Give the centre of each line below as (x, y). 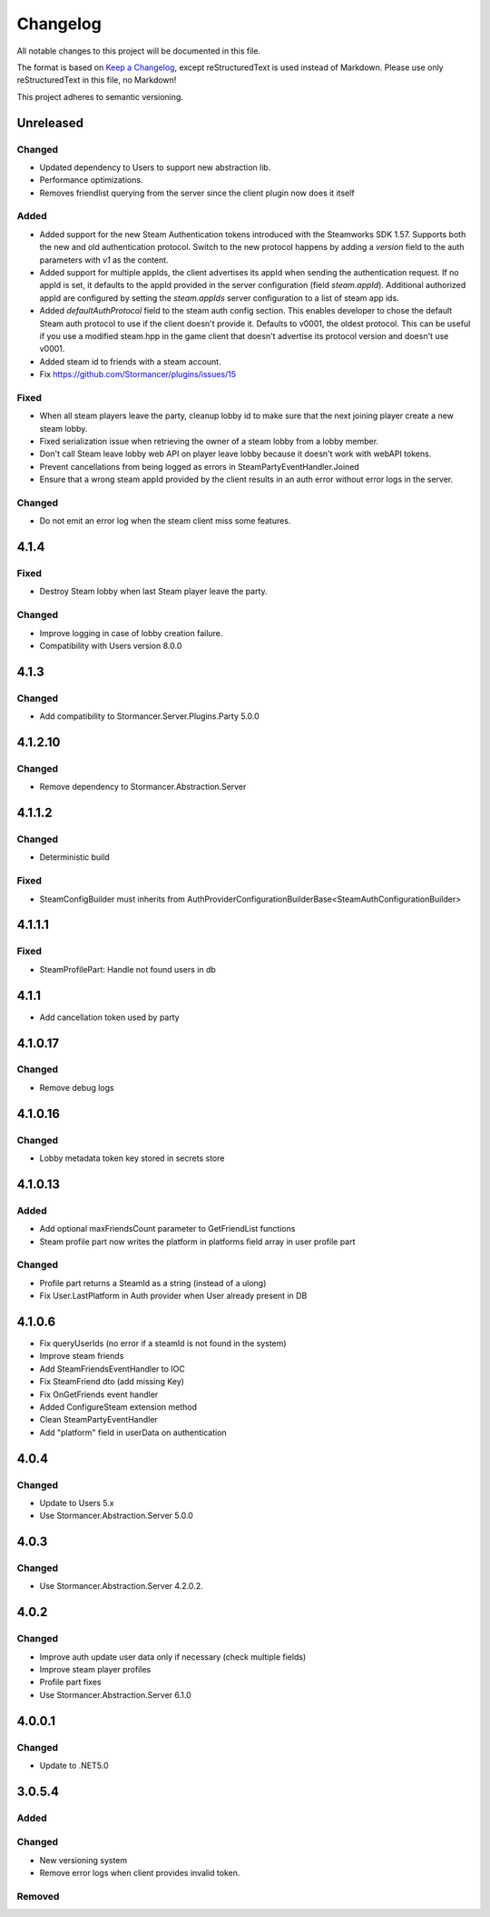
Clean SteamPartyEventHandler (98, 1420)
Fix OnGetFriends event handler (99, 1394)
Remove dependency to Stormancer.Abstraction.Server (143, 787)
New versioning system (83, 1860)
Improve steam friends (82, 1356)
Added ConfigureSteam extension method (118, 1407)
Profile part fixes (70, 1682)
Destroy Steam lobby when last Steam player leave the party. (153, 592)
